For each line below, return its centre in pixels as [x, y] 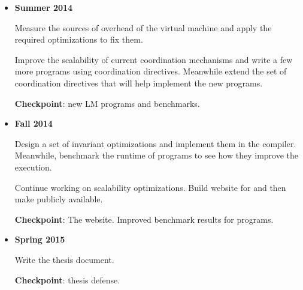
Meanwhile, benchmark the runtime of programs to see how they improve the [157, 155]
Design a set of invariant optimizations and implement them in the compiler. [155, 143]
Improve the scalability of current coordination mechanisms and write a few [154, 59]
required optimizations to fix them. [79, 39]
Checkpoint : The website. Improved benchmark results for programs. [144, 219]
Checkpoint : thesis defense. [67, 279]
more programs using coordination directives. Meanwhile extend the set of [151, 71]
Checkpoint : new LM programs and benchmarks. [107, 103]
